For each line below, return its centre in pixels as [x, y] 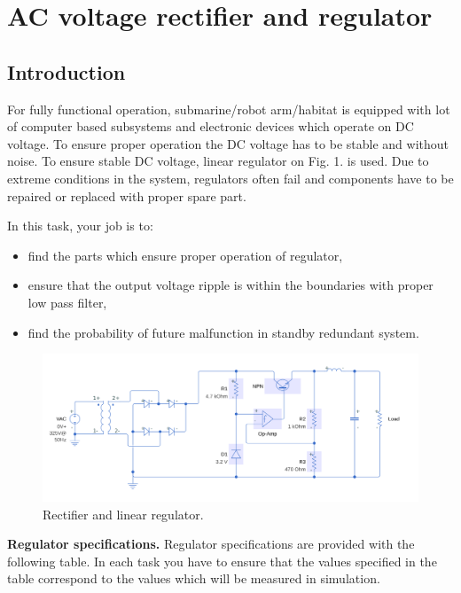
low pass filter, [67, 302]
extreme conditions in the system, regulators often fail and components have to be [230, 178]
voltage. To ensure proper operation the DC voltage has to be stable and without [228, 143]
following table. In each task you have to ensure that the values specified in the [222, 561]
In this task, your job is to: [80, 226]
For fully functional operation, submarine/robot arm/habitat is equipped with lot [229, 109]
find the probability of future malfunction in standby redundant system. [223, 332]
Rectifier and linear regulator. [123, 514]
